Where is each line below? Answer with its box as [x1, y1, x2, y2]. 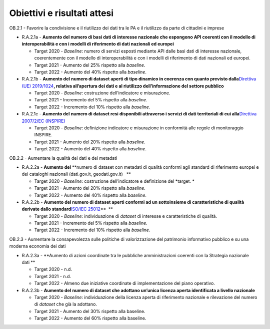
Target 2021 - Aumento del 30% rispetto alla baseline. [34, 308, 145, 314]
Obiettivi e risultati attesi [9, 7, 114, 18]
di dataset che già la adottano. [34, 301, 97, 307]
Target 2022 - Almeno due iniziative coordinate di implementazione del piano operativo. [34, 280, 215, 287]
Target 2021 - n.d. [34, 273, 71, 279]
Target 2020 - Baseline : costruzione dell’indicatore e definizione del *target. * [34, 178, 194, 184]
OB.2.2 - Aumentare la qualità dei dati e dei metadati [9, 155, 117, 161]
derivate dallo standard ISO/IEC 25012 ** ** [21, 206, 113, 212]
